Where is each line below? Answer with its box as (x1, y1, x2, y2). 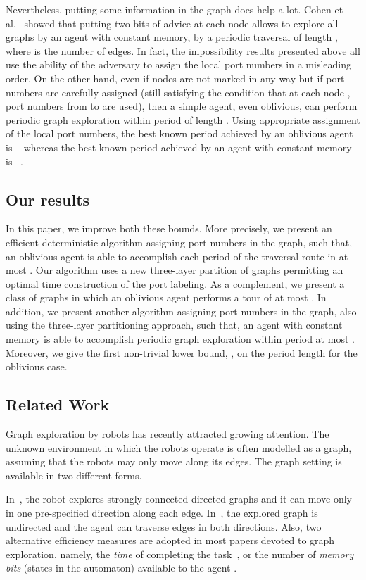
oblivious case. (6, 359, 68, 374)
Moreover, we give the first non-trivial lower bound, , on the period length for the (6, 345, 358, 360)
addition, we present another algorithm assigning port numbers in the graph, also (6, 303, 357, 318)
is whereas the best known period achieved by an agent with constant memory (6, 139, 352, 154)
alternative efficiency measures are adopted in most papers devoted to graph (6, 533, 335, 548)
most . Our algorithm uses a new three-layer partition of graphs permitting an (6, 263, 343, 277)
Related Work (6, 393, 110, 415)
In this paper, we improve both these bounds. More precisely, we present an (6, 221, 332, 236)
